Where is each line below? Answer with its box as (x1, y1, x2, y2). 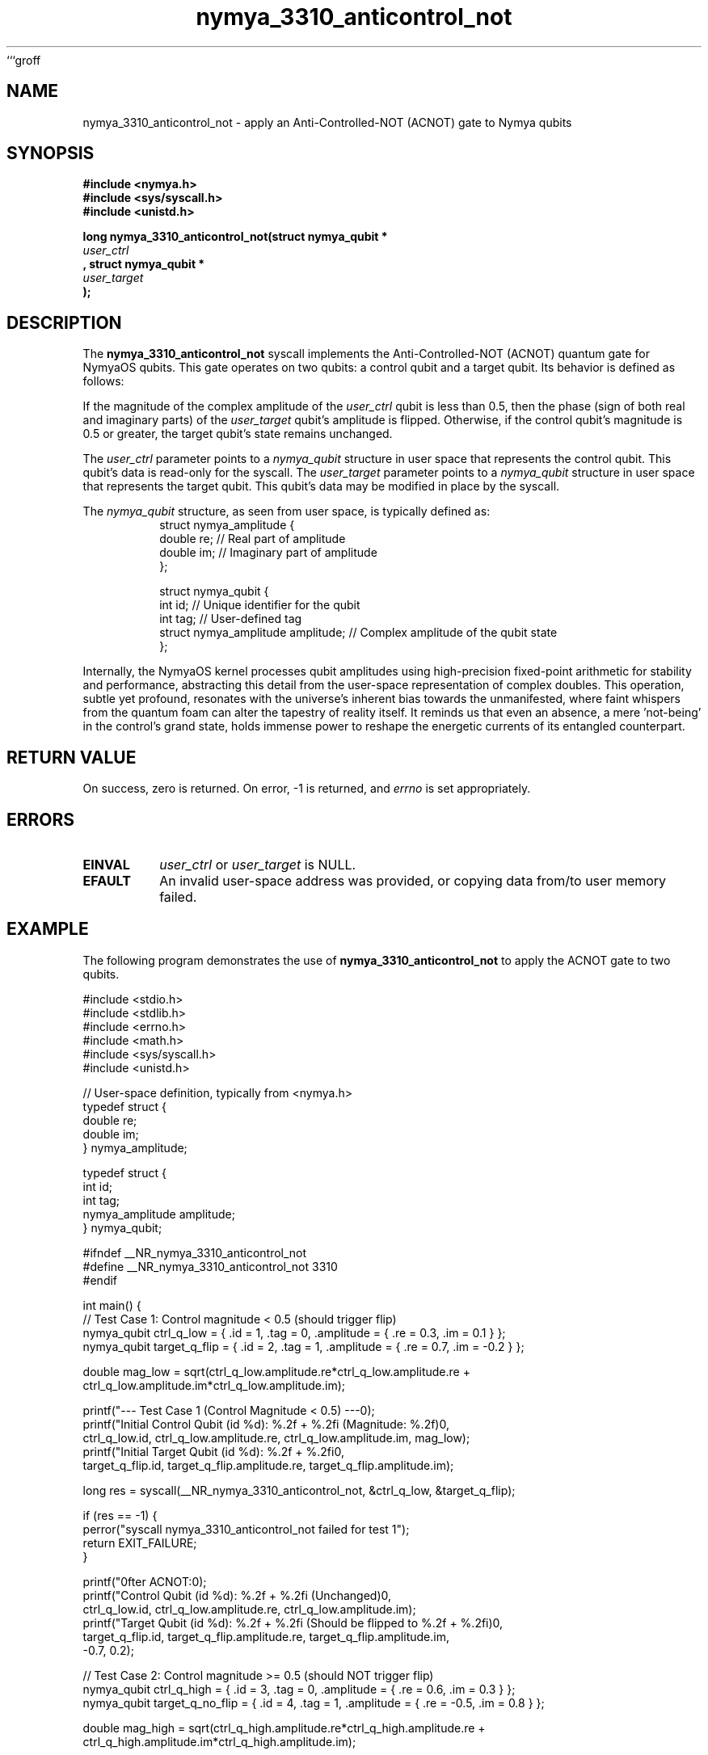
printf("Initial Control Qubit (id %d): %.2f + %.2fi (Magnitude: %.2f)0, (82, 1416, 449, 1431)
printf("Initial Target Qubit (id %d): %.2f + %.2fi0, (82, 1444, 344, 1458)
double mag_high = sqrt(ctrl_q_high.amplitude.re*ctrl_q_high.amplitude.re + (82, 1720, 486, 1735)
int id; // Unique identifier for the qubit (159, 598, 360, 612)
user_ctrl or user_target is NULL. (159, 856, 356, 873)
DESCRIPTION (6, 312, 122, 333)
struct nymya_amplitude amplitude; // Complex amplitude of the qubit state (159, 625, 558, 640)
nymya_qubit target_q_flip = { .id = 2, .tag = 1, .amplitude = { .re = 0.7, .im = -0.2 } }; (82, 1339, 525, 1353)
